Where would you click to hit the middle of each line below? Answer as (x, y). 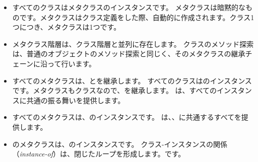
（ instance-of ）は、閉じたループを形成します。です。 (99, 154)
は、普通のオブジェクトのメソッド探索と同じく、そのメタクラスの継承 (129, 54)
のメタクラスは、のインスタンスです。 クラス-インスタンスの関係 (120, 144)
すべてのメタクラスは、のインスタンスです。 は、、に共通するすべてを (127, 117)
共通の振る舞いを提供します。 (76, 100)
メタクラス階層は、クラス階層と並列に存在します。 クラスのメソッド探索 (133, 44)
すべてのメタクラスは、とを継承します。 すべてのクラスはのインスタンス (132, 80)
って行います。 (72, 63)
